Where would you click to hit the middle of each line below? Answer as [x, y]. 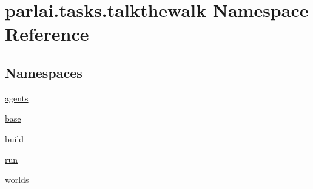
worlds [17, 180]
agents [17, 98]
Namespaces [44, 72]
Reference [47, 34]
